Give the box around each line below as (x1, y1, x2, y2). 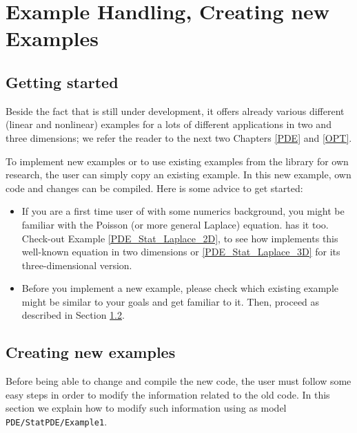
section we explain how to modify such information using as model (6, 401, 287, 415)
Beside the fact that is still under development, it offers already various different (6, 103, 345, 118)
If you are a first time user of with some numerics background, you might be (21, 204, 345, 218)
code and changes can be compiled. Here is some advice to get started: (6, 180, 303, 195)
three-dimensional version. (21, 257, 132, 272)
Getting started (6, 71, 119, 92)
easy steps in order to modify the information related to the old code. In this (6, 387, 330, 401)
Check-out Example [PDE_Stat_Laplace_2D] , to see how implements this (21, 231, 338, 245)
